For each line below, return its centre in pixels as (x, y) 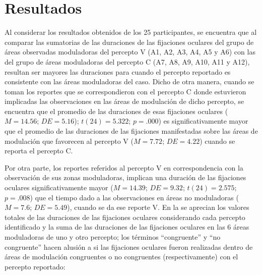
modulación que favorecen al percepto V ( (69, 141)
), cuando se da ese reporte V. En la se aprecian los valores (158, 207)
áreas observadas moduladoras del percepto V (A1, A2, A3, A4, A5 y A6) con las (130, 52)
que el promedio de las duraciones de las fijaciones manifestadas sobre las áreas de (131, 131)
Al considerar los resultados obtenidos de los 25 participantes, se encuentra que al (131, 32)
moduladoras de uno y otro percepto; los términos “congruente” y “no (113, 237)
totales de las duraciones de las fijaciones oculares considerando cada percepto (125, 217)
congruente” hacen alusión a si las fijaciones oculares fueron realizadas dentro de (129, 246)
